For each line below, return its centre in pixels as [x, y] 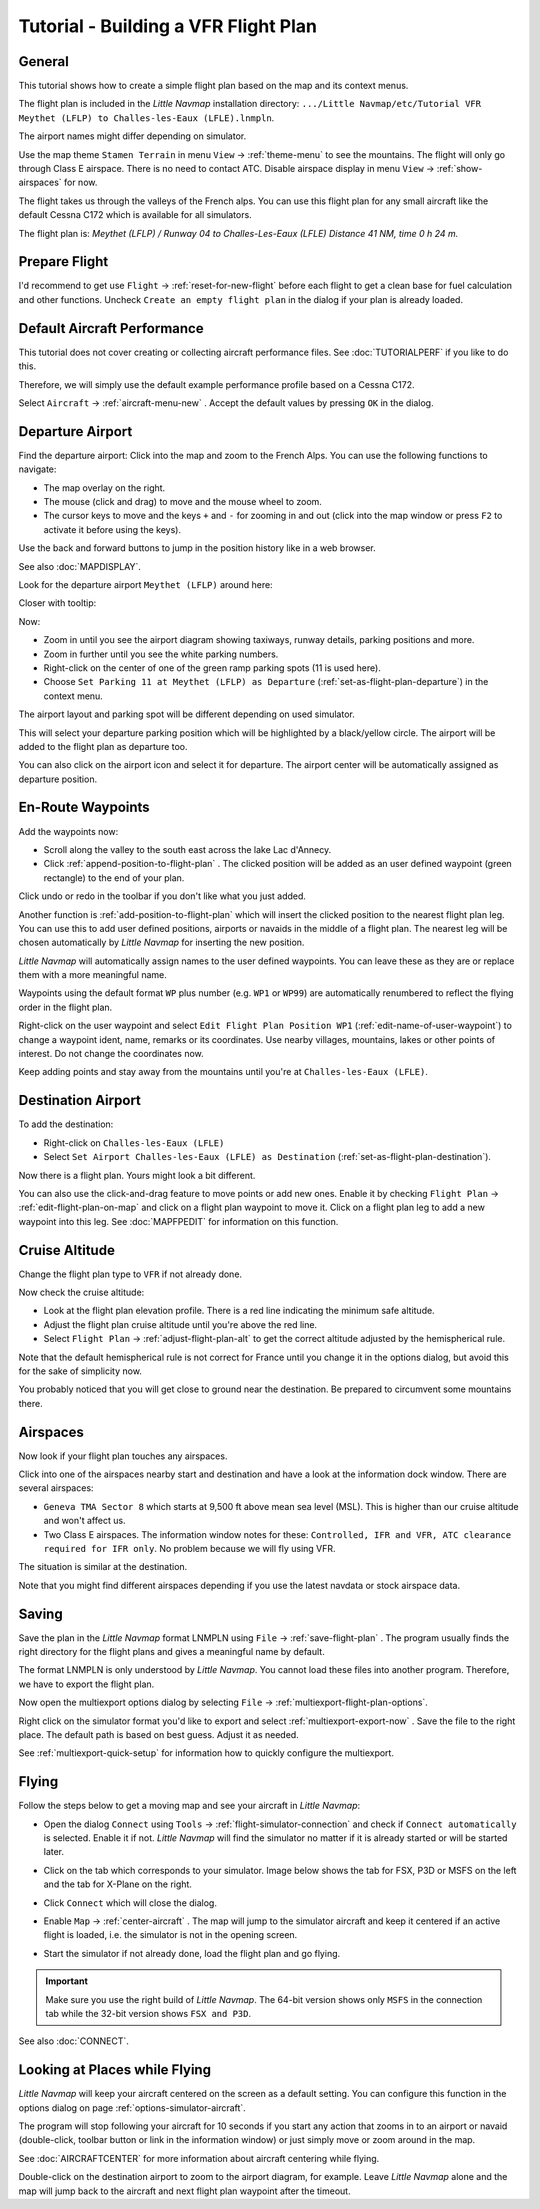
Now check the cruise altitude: [81, 1292]
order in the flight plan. [65, 1007]
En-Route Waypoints [84, 807]
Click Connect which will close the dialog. [130, 1902]
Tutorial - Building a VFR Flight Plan [167, 26]
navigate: [37, 469]
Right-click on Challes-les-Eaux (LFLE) [134, 1142]
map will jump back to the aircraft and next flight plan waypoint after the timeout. [184, 2191]
